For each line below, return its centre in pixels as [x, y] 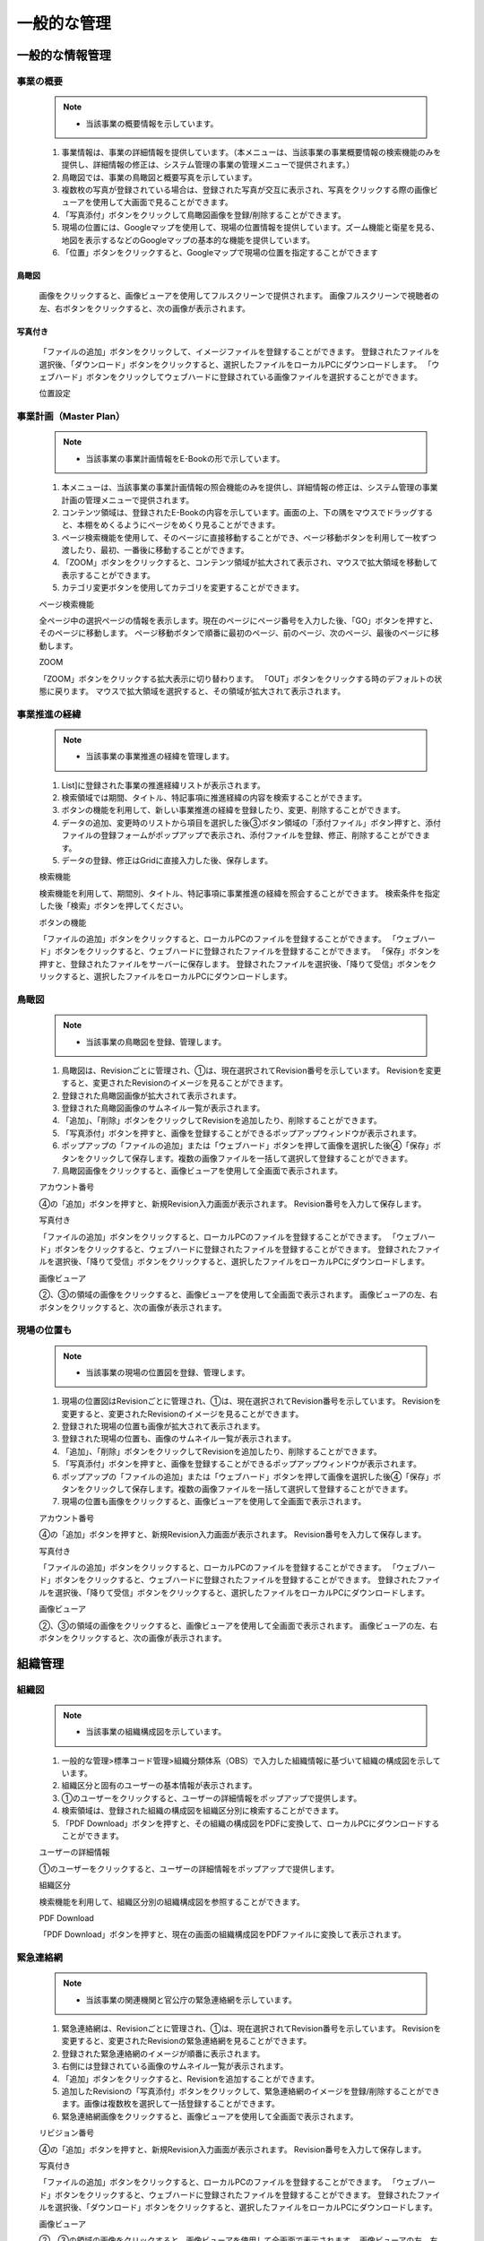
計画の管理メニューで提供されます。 [128, 500]
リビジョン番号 [66, 2133]
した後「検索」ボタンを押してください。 [113, 906]
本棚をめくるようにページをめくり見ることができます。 [178, 525]
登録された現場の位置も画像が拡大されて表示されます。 [163, 1426]
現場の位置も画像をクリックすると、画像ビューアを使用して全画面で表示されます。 [214, 1501]
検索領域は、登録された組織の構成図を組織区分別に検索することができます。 [203, 1811]
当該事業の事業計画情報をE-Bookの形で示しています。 [185, 458]
